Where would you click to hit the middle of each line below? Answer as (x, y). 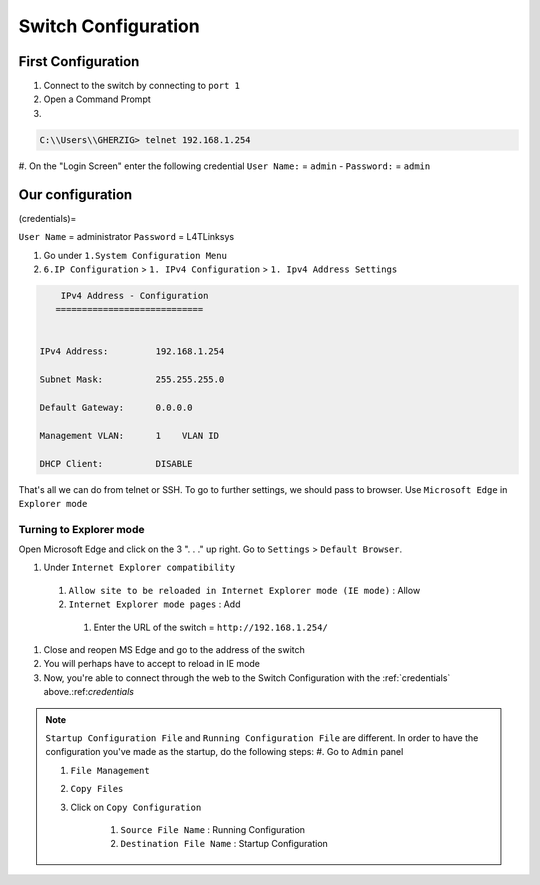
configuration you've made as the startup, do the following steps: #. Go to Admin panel (224, 752)
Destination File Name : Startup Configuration (224, 844)
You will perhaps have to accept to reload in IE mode (151, 664)
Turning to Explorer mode (81, 529)
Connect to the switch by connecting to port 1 (141, 86)
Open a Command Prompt (97, 99)
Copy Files (97, 789)
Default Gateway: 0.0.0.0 (116, 407)
